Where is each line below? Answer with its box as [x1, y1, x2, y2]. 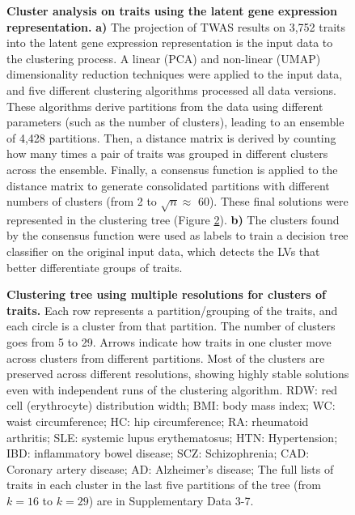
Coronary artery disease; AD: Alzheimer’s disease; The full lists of [6, 460, 334, 477]
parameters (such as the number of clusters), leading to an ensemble [6, 113, 344, 130]
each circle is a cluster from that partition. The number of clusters [6, 317, 336, 334]
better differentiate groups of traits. [6, 258, 183, 275]
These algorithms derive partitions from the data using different [6, 97, 323, 114]
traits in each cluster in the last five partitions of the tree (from [6, 476, 321, 493]
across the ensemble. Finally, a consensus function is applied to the [6, 160, 338, 177]
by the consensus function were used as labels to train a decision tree [6, 227, 349, 244]
